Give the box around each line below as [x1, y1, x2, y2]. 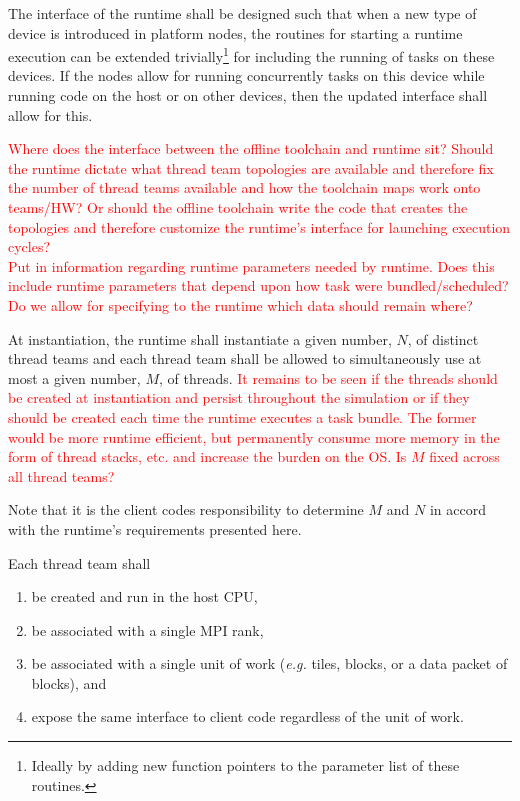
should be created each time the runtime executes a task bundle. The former [8, 406, 477, 427]
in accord [429, 499, 486, 520]
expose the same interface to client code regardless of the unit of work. [31, 706, 464, 727]
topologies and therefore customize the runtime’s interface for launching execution [8, 216, 511, 237]
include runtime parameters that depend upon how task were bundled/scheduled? [8, 275, 509, 296]
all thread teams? [8, 465, 115, 486]
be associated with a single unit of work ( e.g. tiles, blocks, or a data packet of [31, 653, 508, 674]
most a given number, [8, 367, 141, 388]
